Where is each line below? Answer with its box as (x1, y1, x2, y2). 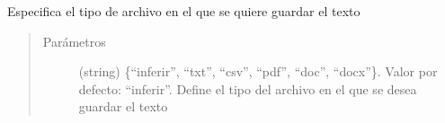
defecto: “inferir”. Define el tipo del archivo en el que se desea (78, 79, 417, 98)
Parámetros (42, 31, 106, 50)
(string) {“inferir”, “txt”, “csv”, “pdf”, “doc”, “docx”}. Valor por (78, 62, 438, 81)
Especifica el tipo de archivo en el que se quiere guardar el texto (7, 2, 360, 20)
